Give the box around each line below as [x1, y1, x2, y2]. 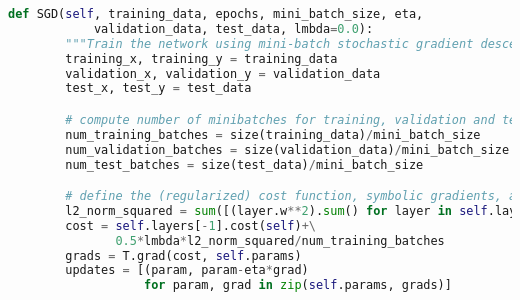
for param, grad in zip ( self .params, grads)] [144, 278, 452, 293]
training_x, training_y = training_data [65, 51, 338, 66]
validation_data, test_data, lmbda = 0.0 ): [93, 21, 374, 36]
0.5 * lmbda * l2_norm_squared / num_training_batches [115, 233, 445, 248]
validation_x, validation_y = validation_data [65, 66, 381, 81]
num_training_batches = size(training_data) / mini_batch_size [65, 127, 481, 142]
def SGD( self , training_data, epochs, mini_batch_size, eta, [8, 7, 424, 21]
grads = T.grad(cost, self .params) [65, 248, 302, 263]
